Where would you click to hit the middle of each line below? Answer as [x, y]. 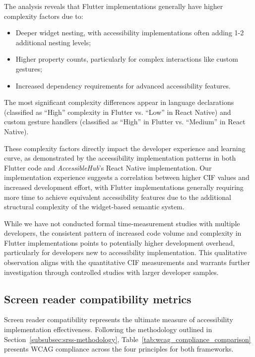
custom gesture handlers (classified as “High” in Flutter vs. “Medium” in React [125, 122]
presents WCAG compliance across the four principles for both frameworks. [119, 349]
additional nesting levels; [53, 42]
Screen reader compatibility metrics [98, 299]
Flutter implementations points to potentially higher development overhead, [120, 242]
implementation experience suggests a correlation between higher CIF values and [127, 177]
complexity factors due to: [44, 16]
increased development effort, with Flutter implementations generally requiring [124, 187]
